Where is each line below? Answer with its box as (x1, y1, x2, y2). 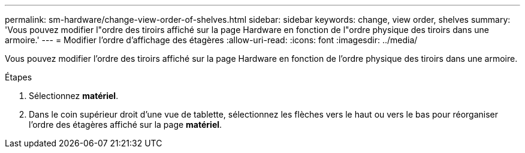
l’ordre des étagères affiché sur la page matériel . (29, 119, 222, 130)
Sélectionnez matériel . (29, 91, 119, 101)
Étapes (5, 72, 32, 82)
